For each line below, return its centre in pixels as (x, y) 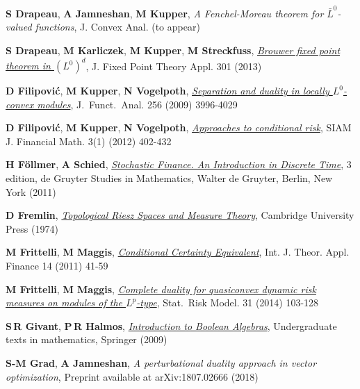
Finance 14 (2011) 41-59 (57, 265)
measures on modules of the (64, 303)
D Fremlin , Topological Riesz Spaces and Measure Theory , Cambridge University (180, 215)
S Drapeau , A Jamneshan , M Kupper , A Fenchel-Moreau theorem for (165, 13)
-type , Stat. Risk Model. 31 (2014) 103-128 (228, 303)
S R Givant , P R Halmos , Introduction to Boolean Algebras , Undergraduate (171, 325)
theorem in (28, 65)
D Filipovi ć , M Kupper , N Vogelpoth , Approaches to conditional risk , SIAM (179, 127)
